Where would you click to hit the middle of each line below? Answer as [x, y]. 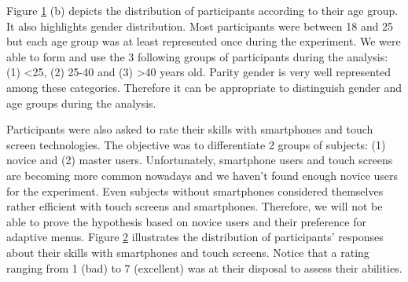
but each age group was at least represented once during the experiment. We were [204, 41]
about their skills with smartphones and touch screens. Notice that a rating [188, 252]
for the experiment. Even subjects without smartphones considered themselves [195, 190]
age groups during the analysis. [81, 103]
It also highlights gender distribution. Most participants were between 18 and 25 [200, 26]
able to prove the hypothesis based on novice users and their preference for [186, 221]
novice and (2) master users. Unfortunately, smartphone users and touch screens [200, 160]
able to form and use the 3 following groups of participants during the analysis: [197, 56]
